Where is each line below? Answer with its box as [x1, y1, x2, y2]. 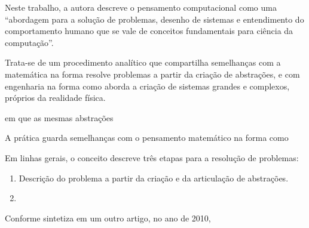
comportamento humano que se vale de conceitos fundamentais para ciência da [5, 24, 293, 37]
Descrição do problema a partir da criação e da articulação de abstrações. [19, 171, 289, 184]
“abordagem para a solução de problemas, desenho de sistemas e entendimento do [5, 13, 304, 25]
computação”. [5, 36, 54, 48]
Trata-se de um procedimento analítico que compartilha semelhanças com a [5, 56, 281, 69]
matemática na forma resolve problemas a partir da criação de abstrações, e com [5, 67, 300, 80]
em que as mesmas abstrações [5, 111, 114, 124]
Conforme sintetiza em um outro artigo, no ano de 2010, [5, 211, 211, 224]
